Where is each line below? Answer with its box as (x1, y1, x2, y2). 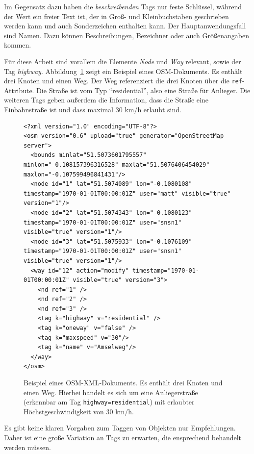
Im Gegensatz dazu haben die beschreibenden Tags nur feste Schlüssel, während (4, 1, 242, 11)
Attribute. (4, 85, 34, 95)
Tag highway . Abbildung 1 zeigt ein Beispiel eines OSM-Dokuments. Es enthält (4, 66, 243, 76)
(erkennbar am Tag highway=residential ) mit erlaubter (24, 397, 195, 407)
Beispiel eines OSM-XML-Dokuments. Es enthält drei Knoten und (24, 378, 223, 388)
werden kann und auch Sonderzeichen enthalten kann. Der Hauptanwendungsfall (4, 21, 246, 31)
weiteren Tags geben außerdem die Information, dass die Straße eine (4, 95, 208, 105)
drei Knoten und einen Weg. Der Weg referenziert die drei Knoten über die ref (4, 76, 242, 86)
